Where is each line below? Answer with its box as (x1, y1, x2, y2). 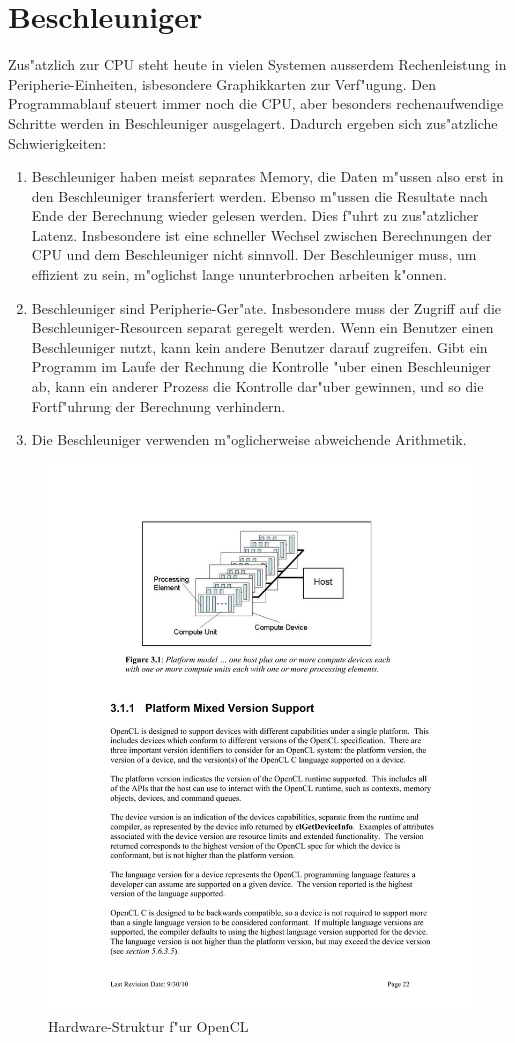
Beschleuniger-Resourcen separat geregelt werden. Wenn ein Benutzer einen (31, 317, 494, 338)
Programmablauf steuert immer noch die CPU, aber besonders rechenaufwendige (8, 93, 504, 114)
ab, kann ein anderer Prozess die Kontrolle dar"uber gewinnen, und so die (31, 376, 484, 397)
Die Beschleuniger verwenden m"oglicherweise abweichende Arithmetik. (31, 429, 467, 450)
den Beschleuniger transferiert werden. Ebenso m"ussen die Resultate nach (31, 185, 488, 206)
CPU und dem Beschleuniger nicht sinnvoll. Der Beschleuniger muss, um (31, 244, 477, 265)
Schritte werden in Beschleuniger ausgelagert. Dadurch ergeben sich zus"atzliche (8, 112, 498, 133)
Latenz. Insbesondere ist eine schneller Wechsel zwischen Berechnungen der (31, 224, 492, 245)
